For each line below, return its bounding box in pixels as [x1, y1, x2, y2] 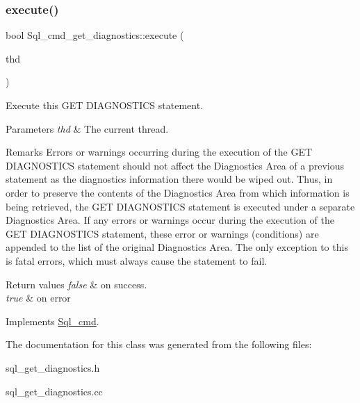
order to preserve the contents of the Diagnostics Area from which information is [6, 185, 350, 199]
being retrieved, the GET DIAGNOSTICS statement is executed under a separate [6, 199, 355, 213]
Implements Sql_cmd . [6, 313, 99, 328]
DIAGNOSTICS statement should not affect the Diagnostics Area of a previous [6, 158, 345, 172]
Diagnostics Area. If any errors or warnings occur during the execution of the [6, 213, 334, 227]
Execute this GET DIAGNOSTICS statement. [6, 98, 204, 112]
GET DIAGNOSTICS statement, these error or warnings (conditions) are [6, 226, 319, 240]
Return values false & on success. [6, 277, 147, 291]
